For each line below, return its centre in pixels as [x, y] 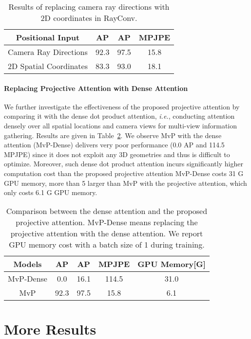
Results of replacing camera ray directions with [89, 7]
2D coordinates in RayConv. [89, 18]
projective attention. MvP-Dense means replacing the [107, 222]
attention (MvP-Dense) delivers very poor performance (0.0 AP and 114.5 [114, 145]
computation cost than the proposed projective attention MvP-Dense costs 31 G [124, 173]
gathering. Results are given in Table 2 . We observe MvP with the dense [113, 135]
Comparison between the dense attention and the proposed [107, 211]
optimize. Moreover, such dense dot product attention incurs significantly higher [124, 164]
